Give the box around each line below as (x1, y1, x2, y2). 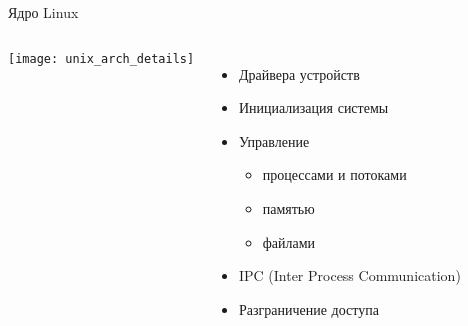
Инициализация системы (238, 97, 389, 118)
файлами (262, 231, 316, 252)
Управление (238, 130, 310, 151)
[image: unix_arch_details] (8, 51, 195, 66)
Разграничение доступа (238, 298, 379, 319)
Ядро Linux (8, 2, 79, 22)
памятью (262, 197, 315, 218)
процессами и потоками (262, 164, 407, 185)
